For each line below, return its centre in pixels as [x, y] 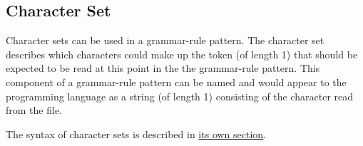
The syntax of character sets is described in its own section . [136, 134]
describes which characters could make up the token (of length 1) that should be [182, 54]
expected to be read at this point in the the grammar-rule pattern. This [163, 68]
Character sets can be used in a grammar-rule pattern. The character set [165, 40]
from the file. [34, 110]
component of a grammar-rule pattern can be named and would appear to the [176, 82]
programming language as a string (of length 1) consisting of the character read [180, 96]
